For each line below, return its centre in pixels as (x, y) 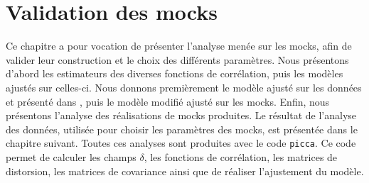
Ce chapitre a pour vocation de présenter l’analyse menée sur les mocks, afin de (179, 46)
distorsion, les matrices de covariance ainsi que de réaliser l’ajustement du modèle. (185, 171)
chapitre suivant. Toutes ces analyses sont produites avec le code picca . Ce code (181, 143)
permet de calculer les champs (71, 156)
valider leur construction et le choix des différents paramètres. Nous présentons (177, 59)
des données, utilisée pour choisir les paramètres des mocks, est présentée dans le (182, 129)
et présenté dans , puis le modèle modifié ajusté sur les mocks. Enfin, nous (168, 101)
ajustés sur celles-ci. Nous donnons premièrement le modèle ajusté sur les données (184, 87)
